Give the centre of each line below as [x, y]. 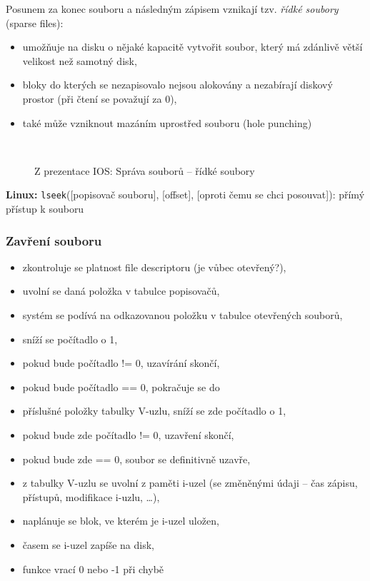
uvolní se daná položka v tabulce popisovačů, [121, 291]
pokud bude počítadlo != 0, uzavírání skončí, [121, 363]
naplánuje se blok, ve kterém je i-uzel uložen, [121, 521]
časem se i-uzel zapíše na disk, [88, 544]
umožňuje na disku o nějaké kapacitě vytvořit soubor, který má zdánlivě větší [192, 47]
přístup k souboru [45, 208]
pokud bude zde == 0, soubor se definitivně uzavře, [136, 459]
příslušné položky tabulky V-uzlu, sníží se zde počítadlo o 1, [154, 411]
